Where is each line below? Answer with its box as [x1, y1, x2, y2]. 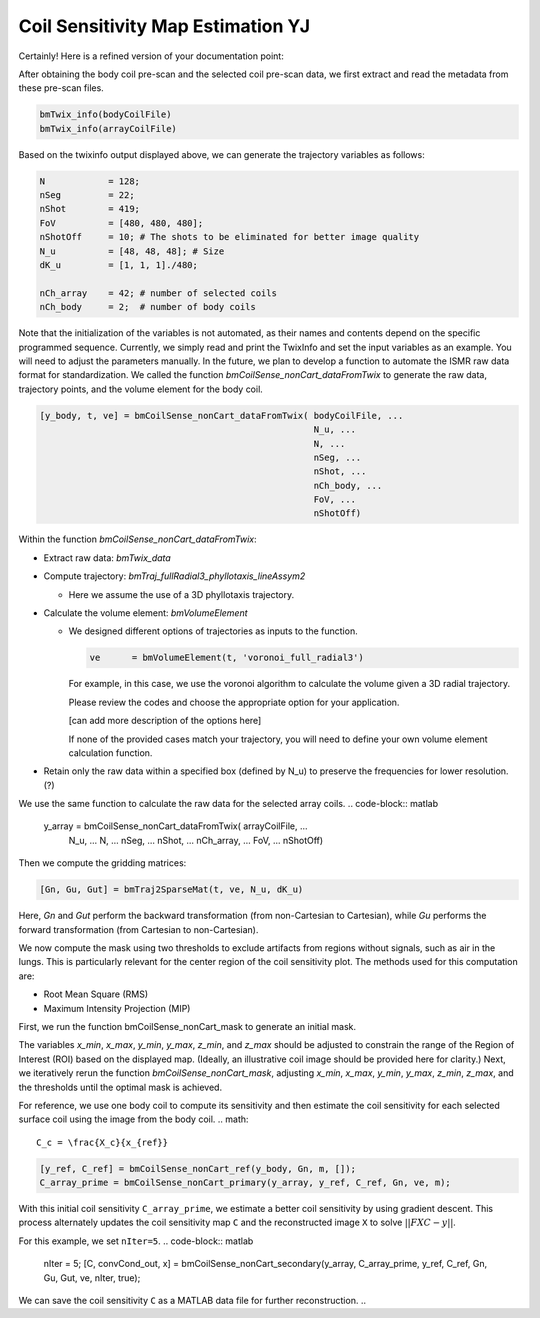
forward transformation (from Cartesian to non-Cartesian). [18, 923, 259, 935]
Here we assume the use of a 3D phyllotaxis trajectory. [68, 588, 295, 600]
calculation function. [68, 746, 153, 759]
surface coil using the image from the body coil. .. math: [18, 1113, 249, 1125]
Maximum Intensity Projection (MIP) [43, 1002, 191, 1014]
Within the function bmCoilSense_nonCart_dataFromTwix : [18, 533, 257, 545]
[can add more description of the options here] [68, 715, 262, 727]
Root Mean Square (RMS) [43, 988, 149, 1000]
